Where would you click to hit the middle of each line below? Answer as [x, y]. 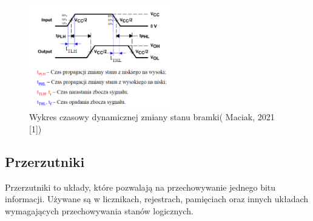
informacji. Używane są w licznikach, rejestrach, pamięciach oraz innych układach [157, 199]
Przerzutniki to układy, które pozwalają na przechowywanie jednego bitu [140, 187]
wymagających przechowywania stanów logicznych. [99, 211]
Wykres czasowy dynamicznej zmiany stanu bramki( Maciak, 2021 [152, 117]
